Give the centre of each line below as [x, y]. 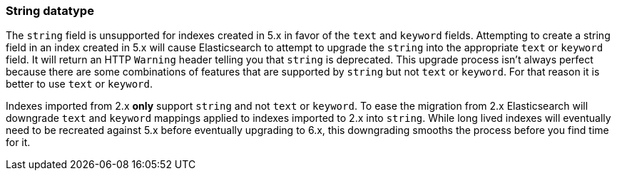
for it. [18, 143]
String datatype [50, 11]
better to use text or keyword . [79, 84]
